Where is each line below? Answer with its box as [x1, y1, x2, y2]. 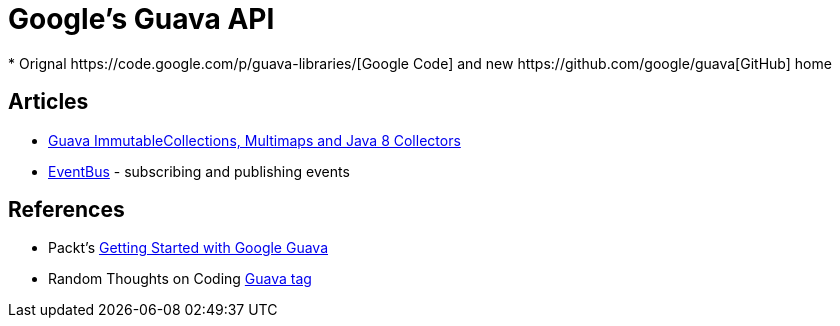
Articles [8, 89, 89, 115]
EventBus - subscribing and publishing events [48, 162, 350, 180]
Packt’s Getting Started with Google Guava [48, 239, 329, 257]
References [8, 197, 125, 223]
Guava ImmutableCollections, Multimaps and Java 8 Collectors [48, 131, 461, 149]
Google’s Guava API [8, 2, 275, 36]
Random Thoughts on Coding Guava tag [48, 270, 312, 288]
